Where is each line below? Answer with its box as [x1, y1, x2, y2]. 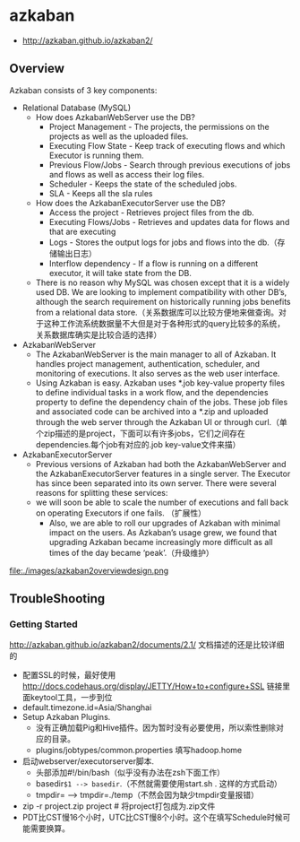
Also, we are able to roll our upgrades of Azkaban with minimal [48, 517, 280, 528]
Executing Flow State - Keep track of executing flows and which [48, 140, 286, 151]
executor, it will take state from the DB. [48, 267, 193, 278]
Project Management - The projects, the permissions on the [48, 121, 270, 132]
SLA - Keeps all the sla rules [48, 187, 153, 198]
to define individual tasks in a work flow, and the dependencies [35, 386, 269, 397]
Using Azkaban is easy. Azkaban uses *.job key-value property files [35, 378, 285, 388]
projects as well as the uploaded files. [48, 131, 189, 142]
